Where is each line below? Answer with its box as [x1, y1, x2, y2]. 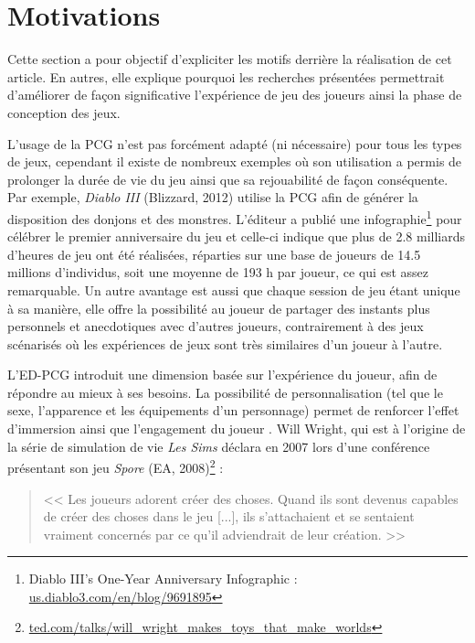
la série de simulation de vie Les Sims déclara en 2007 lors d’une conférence [7, 436, 430, 455]
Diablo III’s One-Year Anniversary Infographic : [28, 569, 298, 588]
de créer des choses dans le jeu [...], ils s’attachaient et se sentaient [43, 507, 415, 526]
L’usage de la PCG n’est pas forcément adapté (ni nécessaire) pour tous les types [7, 134, 462, 153]
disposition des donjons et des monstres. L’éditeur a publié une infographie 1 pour [7, 206, 462, 228]
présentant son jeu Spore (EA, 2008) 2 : [7, 455, 224, 477]
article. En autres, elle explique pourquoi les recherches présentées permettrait [7, 67, 445, 86]
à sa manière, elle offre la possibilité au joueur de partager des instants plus [7, 298, 430, 317]
